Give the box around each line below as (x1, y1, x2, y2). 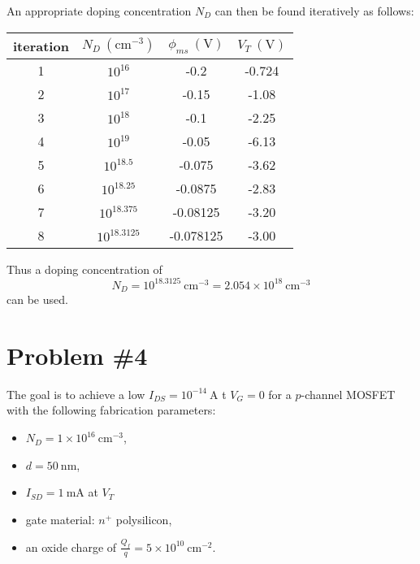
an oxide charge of (25, 538, 117, 555)
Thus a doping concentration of (6, 260, 162, 277)
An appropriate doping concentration (6, 2, 192, 19)
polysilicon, (115, 510, 172, 527)
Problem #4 (6, 338, 148, 371)
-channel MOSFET (301, 385, 396, 402)
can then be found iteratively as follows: (214, 2, 414, 19)
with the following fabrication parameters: (6, 401, 216, 419)
